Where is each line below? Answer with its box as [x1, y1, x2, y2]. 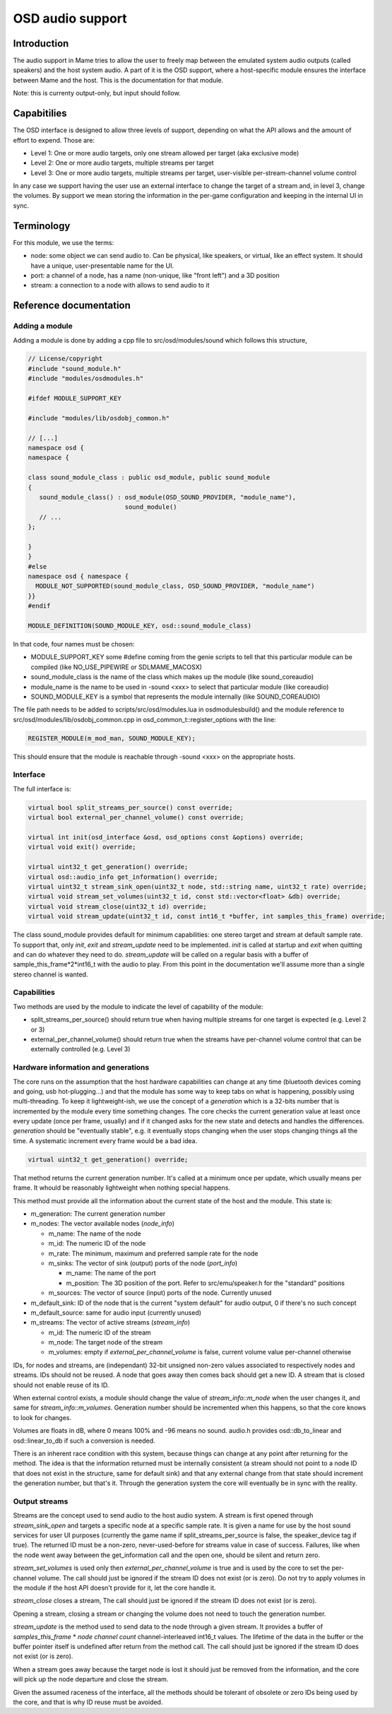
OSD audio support [13, 11, 127, 26]
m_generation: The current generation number [30, 1210, 166, 1218]
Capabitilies [13, 107, 67, 119]
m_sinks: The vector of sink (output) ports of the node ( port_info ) [48, 1258, 238, 1267]
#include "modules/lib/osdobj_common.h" [28, 414, 170, 422]
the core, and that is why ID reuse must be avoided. [13, 1698, 163, 1706]
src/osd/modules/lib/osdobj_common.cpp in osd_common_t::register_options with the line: [13, 715, 277, 723]
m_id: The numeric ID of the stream [48, 1328, 151, 1337]
